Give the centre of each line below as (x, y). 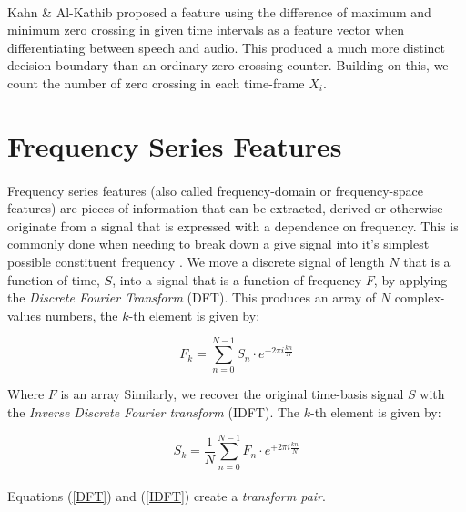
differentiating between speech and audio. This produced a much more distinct (227, 47)
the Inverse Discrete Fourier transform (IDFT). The (154, 412)
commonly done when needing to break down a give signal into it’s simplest (218, 244)
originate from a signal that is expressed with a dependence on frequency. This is (233, 225)
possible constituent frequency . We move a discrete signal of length (196, 261)
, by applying (410, 279)
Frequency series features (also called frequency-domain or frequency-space (215, 190)
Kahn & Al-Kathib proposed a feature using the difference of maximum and (219, 11)
